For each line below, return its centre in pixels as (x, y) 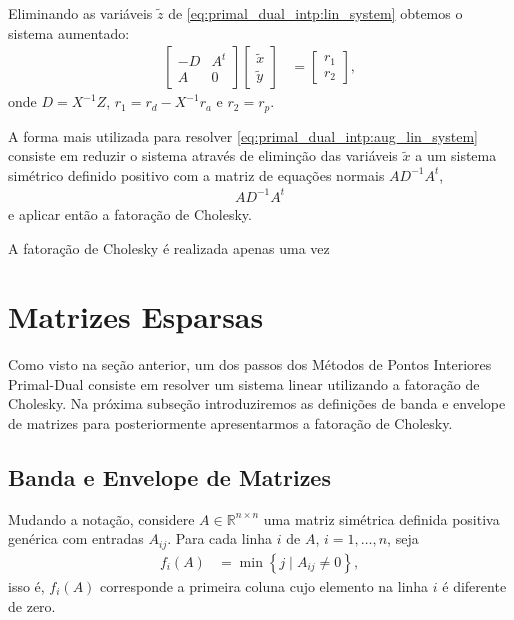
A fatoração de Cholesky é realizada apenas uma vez (169, 247)
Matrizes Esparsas (136, 316)
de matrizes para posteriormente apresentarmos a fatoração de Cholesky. (230, 423)
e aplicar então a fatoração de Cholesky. (130, 213)
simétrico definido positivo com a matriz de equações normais (196, 174)
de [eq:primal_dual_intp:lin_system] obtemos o (315, 13)
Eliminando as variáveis (80, 13)
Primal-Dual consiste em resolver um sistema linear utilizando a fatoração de (244, 383)
